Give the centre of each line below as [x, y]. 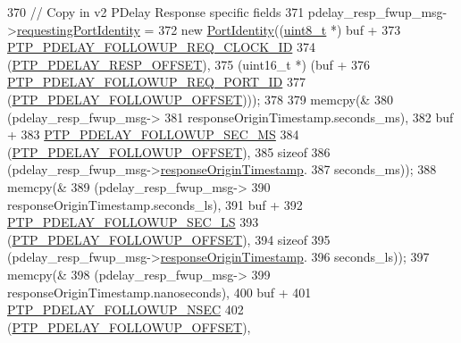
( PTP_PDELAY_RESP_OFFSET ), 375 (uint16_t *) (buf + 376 [189, 64]
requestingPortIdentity [78, 29]
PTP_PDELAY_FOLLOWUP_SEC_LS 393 [133, 222]
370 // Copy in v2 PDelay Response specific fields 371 [156, 12]
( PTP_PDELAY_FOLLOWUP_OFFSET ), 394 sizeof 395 [169, 239]
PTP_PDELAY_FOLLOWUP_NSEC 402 [126, 310]
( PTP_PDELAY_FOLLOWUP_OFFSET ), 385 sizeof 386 [169, 151]
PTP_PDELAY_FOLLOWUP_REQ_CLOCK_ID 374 [161, 47]
